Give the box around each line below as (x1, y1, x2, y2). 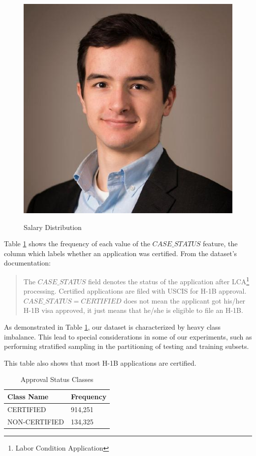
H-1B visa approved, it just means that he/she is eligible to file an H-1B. (23, 305, 243, 315)
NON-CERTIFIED (7, 416, 64, 426)
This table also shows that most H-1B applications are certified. (4, 357, 196, 368)
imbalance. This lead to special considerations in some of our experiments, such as (4, 331, 252, 342)
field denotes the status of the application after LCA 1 (88, 274, 250, 286)
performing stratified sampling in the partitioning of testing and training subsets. (4, 341, 249, 351)
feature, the (202, 238, 238, 249)
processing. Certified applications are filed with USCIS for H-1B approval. (23, 286, 247, 296)
